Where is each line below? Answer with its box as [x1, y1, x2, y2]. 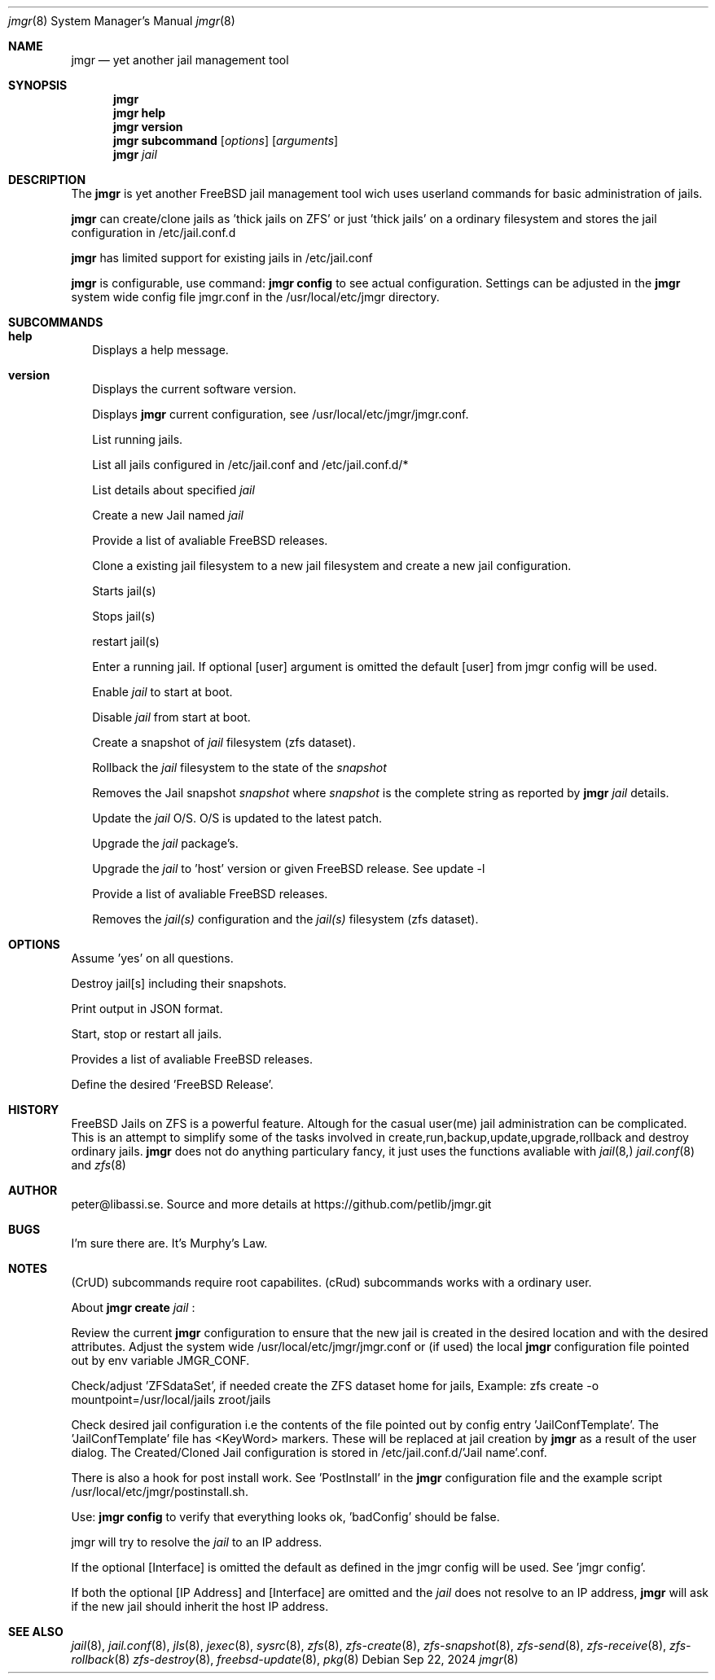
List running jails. [92, 432, 183, 446]
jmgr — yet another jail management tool [71, 53, 289, 67]
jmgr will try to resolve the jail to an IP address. [71, 1535, 322, 1549]
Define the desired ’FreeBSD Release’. [71, 1077, 274, 1091]
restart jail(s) [92, 634, 160, 648]
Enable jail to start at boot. [92, 685, 233, 699]
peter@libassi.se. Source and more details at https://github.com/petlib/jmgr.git [71, 1197, 492, 1211]
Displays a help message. [92, 343, 229, 357]
